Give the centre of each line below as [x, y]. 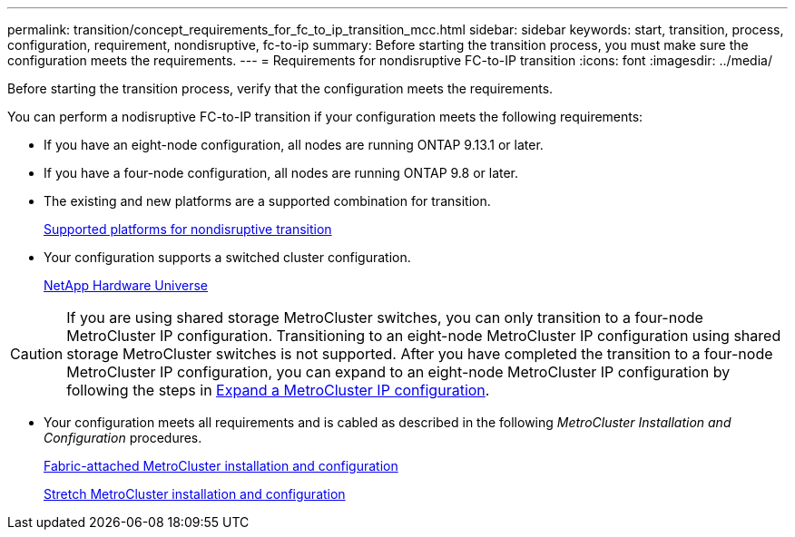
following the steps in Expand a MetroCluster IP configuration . [278, 390]
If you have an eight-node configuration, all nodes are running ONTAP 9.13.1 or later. [294, 145]
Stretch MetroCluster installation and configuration [195, 494]
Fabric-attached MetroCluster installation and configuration [221, 466]
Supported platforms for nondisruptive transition [188, 229]
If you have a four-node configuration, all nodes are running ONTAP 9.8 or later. [281, 173]
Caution [37, 354]
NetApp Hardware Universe [126, 285]
